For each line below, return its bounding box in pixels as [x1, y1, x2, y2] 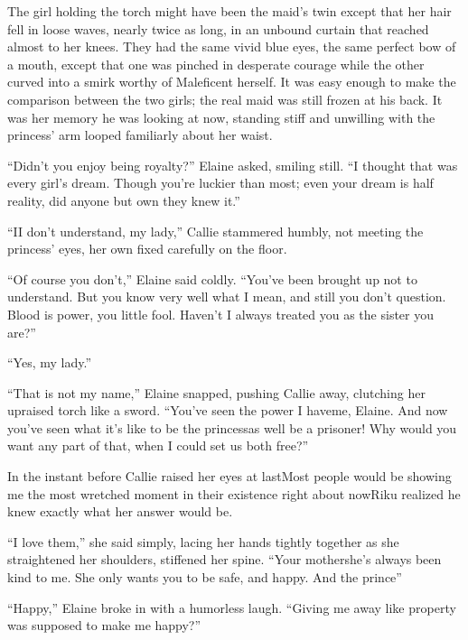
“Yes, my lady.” [7, 353, 92, 372]
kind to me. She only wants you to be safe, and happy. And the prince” [7, 568, 402, 587]
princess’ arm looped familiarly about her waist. [7, 125, 273, 144]
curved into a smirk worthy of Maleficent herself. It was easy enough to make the [7, 72, 456, 91]
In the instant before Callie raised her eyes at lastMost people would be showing [7, 467, 452, 486]
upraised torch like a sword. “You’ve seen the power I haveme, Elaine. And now [7, 401, 448, 420]
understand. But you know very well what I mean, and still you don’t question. [7, 287, 446, 306]
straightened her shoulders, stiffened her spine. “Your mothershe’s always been [7, 550, 442, 569]
